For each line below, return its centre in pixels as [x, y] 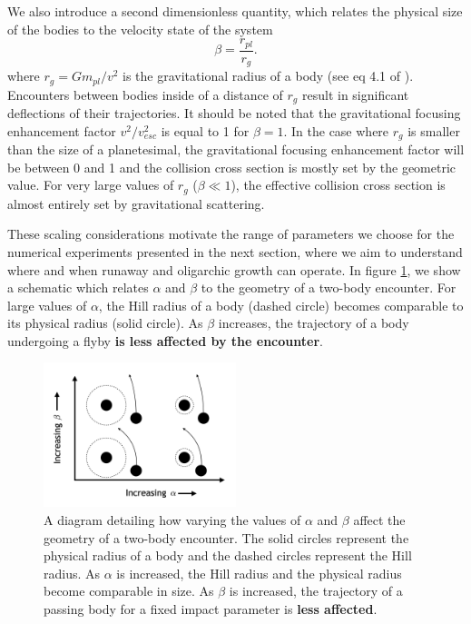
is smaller [434, 130]
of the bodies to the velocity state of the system [140, 29]
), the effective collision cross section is [338, 185]
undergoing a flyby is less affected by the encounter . [165, 340]
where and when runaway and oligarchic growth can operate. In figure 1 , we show [234, 269]
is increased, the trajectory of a [316, 591]
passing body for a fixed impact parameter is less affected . [211, 609]
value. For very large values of [91, 185]
